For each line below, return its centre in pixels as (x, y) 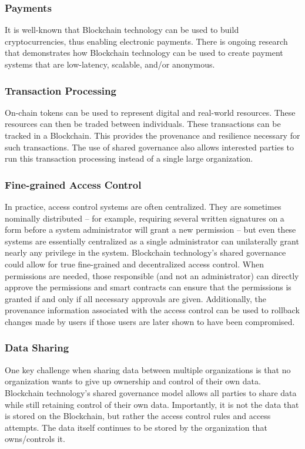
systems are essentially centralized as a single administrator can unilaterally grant (152, 241)
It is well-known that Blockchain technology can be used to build (122, 30)
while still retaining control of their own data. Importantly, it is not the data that (152, 404)
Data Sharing (37, 348)
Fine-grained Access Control (73, 184)
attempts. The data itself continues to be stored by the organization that (136, 427)
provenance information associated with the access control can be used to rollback (152, 310)
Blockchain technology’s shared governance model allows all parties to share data (151, 392)
